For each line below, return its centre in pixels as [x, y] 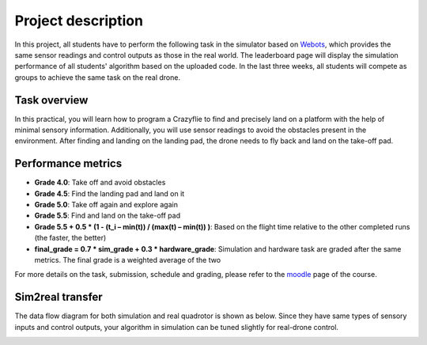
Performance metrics [68, 163]
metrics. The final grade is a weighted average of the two [128, 260]
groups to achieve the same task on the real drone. [98, 77]
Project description [79, 21]
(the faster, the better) [70, 238]
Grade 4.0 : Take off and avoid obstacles [100, 183]
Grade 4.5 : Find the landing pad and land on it [110, 193]
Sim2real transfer [59, 297]
